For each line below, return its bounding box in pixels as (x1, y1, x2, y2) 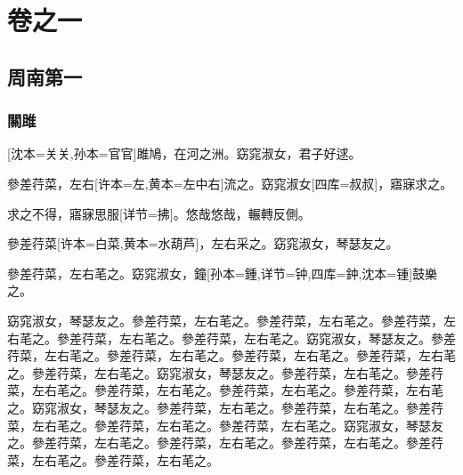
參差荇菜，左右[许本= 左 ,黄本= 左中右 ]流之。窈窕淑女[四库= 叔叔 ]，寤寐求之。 (7, 173, 453, 192)
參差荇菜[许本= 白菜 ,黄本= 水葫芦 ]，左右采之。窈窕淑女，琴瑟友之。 (7, 234, 399, 253)
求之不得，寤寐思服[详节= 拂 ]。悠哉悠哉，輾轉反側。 (7, 204, 311, 222)
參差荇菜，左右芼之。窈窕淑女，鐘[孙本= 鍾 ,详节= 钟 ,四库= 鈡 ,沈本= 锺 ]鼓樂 (7, 263, 438, 282)
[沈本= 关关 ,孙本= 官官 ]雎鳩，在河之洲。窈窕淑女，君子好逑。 (7, 144, 361, 163)
